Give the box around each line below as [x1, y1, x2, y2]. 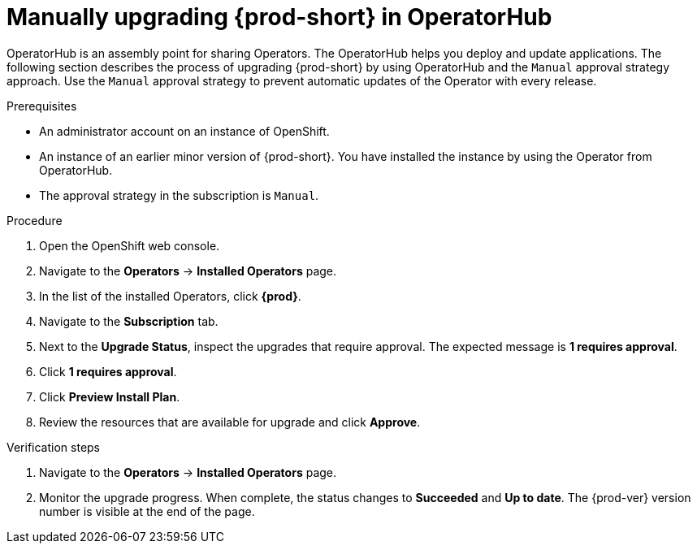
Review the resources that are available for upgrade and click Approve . [39, 414, 421, 429]
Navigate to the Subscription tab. [39, 314, 219, 328]
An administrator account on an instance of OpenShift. [39, 123, 330, 138]
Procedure [6, 213, 63, 227]
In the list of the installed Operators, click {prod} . [39, 288, 301, 303]
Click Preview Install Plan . [39, 389, 180, 404]
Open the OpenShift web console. [39, 238, 220, 253]
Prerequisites [6, 98, 77, 113]
